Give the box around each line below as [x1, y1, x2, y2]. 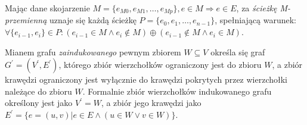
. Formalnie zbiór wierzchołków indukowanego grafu [82, 85, 272, 97]
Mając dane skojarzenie [5, 2, 90, 14]
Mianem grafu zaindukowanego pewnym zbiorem [5, 45, 181, 58]
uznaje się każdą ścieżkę [49, 14, 137, 26]
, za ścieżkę [236, 2, 277, 14]
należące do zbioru [5, 85, 72, 97]
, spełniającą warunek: [215, 14, 296, 26]
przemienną [5, 14, 47, 26]
